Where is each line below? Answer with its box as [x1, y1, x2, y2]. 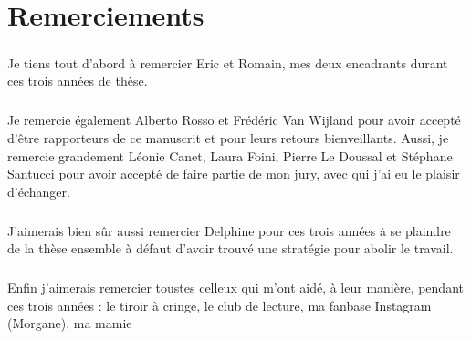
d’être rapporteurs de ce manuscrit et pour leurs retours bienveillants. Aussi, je [7, 128, 449, 147]
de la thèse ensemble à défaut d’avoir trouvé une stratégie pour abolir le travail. [7, 239, 454, 258]
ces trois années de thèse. [7, 71, 148, 90]
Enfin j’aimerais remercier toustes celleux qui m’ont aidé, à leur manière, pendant [7, 278, 464, 297]
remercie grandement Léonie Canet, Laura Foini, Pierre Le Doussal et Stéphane [7, 146, 453, 165]
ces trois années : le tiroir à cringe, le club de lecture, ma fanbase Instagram [7, 295, 432, 314]
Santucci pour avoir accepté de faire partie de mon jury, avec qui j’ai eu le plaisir [7, 164, 460, 183]
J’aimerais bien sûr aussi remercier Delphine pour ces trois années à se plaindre [7, 221, 451, 240]
